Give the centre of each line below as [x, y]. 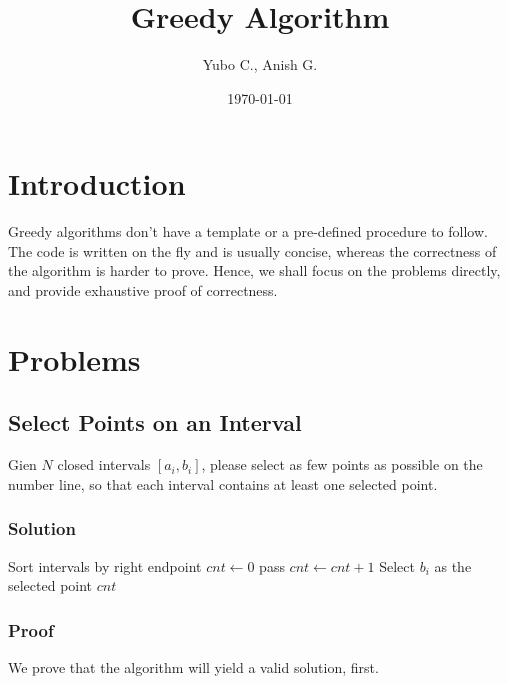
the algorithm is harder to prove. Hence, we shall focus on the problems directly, [254, 270]
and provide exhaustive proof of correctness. [143, 290]
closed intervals [104, 464]
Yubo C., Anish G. [260, 64]
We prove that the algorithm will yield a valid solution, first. [193, 667]
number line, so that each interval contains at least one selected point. [223, 483]
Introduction [97, 183]
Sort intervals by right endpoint [105, 565]
